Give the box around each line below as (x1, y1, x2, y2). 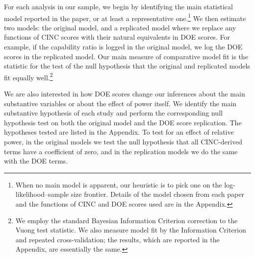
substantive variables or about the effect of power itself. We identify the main (4, 98, 237, 108)
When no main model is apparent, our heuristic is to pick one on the (15, 179, 222, 189)
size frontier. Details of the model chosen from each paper (71, 189, 244, 199)
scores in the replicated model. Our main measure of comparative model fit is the (4, 51, 248, 61)
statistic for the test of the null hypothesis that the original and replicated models (4, 61, 250, 71)
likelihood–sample (15, 189, 69, 199)
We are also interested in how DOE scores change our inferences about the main (4, 89, 245, 99)
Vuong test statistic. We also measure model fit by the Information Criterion (15, 225, 246, 235)
